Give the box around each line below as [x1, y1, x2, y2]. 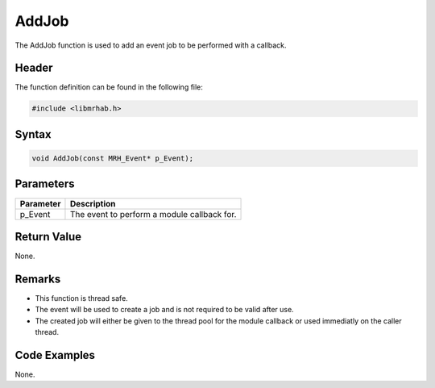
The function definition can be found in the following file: [14, 82, 203, 92]
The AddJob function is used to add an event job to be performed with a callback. [14, 40, 287, 50]
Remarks [14, 272, 61, 286]
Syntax [14, 127, 52, 141]
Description [69, 198, 116, 209]
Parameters [14, 177, 75, 191]
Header [14, 61, 53, 75]
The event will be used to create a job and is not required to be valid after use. [35, 305, 294, 315]
